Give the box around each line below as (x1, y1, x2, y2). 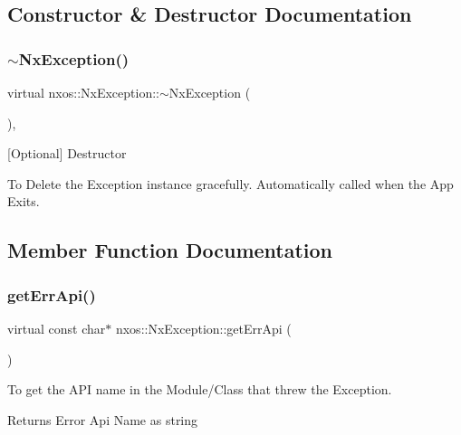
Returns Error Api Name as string (7, 410, 198, 429)
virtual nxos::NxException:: (7, 83, 159, 101)
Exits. (7, 192, 40, 211)
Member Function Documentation (7, 236, 333, 264)
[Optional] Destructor (7, 144, 127, 163)
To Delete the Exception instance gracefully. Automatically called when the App (7, 174, 454, 193)
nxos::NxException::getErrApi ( (115, 318, 292, 337)
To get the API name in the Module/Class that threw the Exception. (7, 380, 392, 399)
